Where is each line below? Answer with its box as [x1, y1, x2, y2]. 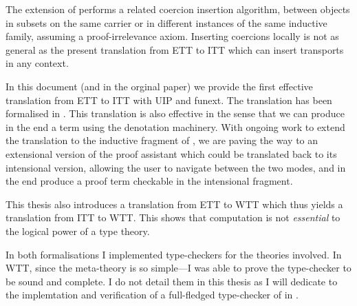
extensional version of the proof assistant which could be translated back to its [6, 146, 337, 161]
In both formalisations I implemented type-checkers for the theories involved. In [6, 247, 342, 261]
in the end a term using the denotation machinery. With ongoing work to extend [6, 119, 345, 134]
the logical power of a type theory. [6, 223, 150, 238]
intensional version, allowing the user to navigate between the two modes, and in [6, 160, 346, 174]
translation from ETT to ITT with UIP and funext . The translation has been [6, 92, 332, 107]
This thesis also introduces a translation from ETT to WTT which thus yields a [6, 196, 343, 211]
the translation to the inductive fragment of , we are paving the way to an [6, 133, 318, 147]
